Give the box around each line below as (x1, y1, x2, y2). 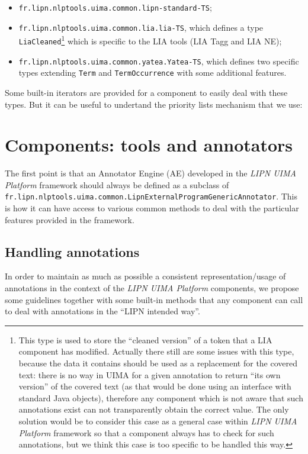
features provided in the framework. (5, 213, 134, 226)
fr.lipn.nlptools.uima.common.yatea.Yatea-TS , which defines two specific (18, 54, 299, 67)
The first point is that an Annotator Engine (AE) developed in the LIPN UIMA (5, 167, 296, 179)
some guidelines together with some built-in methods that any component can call (5, 293, 303, 305)
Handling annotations (5, 242, 140, 260)
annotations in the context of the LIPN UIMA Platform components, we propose (5, 282, 299, 294)
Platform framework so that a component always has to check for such (18, 426, 274, 439)
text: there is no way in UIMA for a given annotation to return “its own (18, 368, 281, 381)
